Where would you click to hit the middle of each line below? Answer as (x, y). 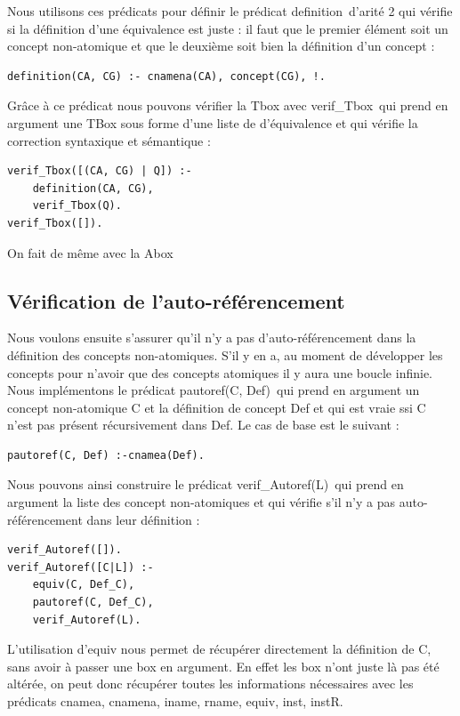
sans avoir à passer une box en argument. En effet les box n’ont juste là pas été (223, 666)
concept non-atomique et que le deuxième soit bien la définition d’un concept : (221, 46)
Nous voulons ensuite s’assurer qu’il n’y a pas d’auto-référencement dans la (212, 338)
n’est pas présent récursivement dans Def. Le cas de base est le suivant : (203, 425)
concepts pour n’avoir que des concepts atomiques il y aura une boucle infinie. (220, 372)
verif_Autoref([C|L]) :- (81, 567)
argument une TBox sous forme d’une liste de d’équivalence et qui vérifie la (213, 122)
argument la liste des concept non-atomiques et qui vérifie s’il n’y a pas (201, 502)
